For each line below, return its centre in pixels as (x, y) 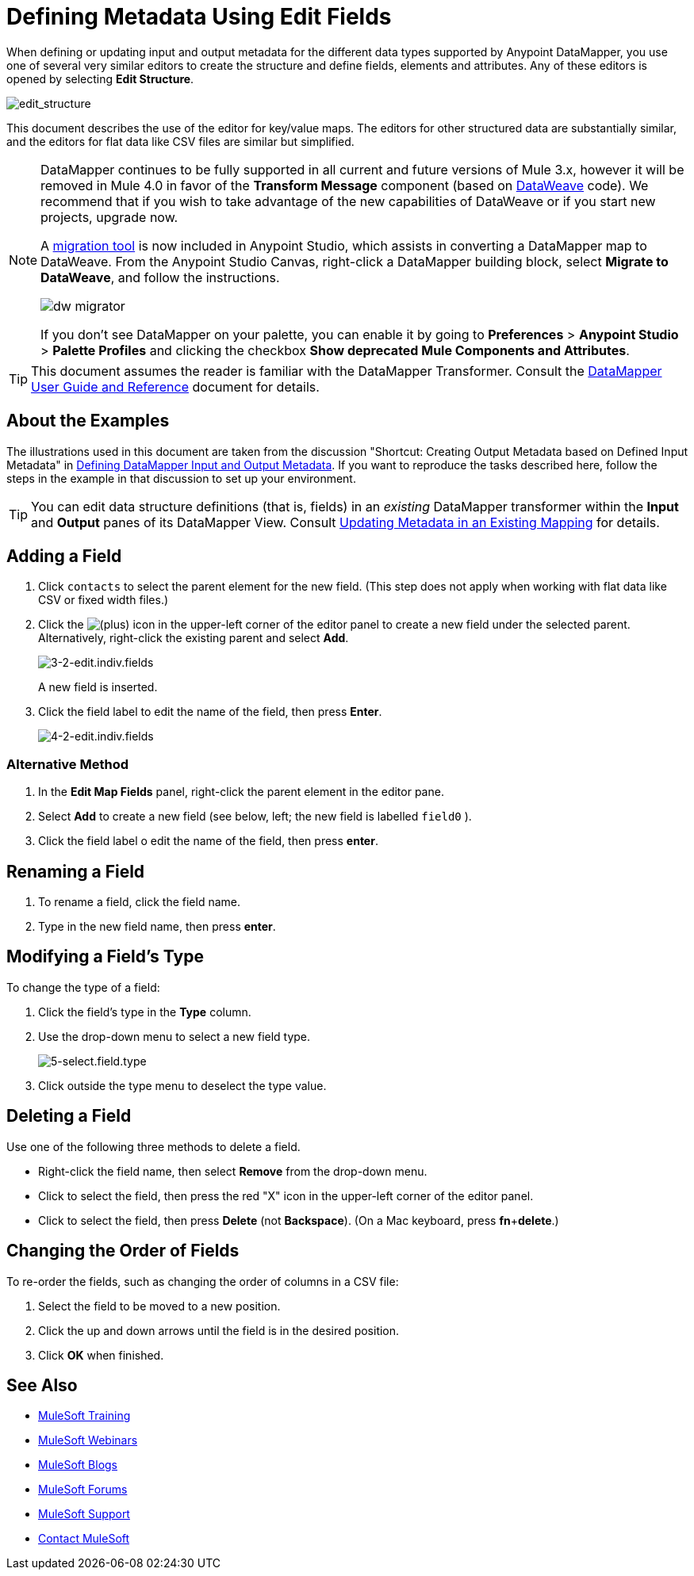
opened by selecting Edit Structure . (100, 78)
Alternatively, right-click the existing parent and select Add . (194, 638)
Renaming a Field (76, 871)
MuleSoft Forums (83, 1490)
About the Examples (88, 421)
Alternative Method (68, 764)
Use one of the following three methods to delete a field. (153, 1146)
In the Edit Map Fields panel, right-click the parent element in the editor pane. (241, 792)
